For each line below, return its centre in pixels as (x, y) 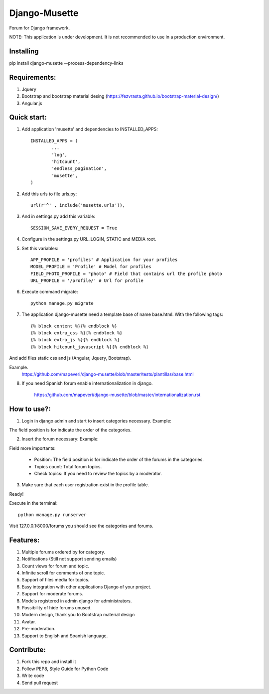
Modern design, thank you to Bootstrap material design (78, 615)
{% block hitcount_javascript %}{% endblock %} (90, 347)
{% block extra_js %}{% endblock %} (75, 340)
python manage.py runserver (52, 515)
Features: (24, 540)
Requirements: (33, 77)
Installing (24, 51)
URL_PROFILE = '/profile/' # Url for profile (87, 281)
